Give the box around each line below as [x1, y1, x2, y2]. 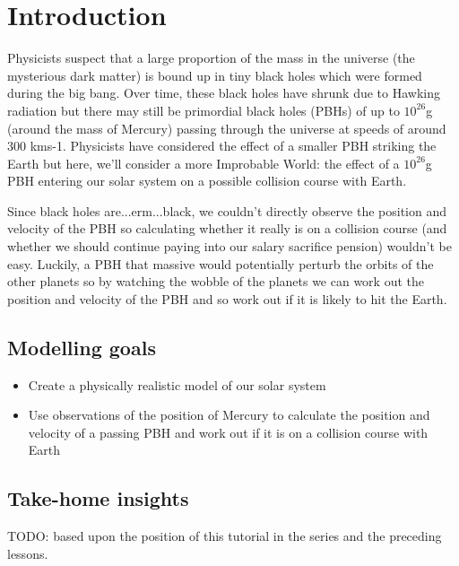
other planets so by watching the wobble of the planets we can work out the [7, 272, 424, 291]
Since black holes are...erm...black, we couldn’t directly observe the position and [7, 201, 447, 220]
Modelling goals [7, 333, 156, 361]
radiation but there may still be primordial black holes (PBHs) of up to [7, 100, 400, 119]
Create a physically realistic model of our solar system [28, 375, 326, 394]
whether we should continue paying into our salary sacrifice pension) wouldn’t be [7, 237, 452, 256]
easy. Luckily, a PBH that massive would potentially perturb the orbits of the [7, 254, 434, 273]
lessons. [7, 544, 48, 562]
